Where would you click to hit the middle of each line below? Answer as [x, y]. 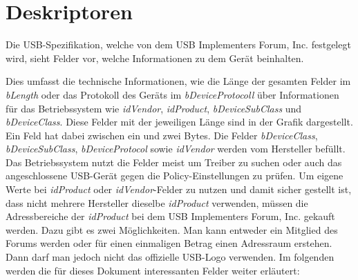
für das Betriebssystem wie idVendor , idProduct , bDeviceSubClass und [154, 108]
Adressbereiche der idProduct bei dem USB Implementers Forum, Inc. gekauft [170, 216]
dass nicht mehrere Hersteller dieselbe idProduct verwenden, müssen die [157, 202]
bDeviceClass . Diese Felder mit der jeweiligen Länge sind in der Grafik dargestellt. [179, 122]
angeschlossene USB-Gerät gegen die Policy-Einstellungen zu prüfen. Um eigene [175, 176]
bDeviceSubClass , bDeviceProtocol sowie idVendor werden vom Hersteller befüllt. [176, 149]
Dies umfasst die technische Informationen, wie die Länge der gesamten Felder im [178, 81]
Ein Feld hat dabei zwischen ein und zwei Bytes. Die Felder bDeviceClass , [162, 135]
